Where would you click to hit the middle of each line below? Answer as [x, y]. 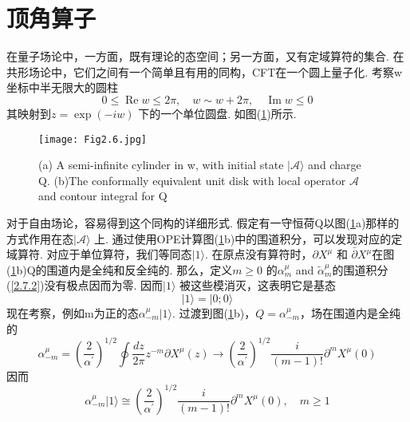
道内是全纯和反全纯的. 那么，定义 [145, 269]
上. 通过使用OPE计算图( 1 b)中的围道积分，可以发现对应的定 [248, 238]
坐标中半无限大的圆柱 [62, 87]
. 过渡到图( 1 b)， [214, 312]
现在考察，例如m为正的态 [73, 312]
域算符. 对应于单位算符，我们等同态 [99, 254]
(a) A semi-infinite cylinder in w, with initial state [161, 165]
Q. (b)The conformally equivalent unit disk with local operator [192, 180]
